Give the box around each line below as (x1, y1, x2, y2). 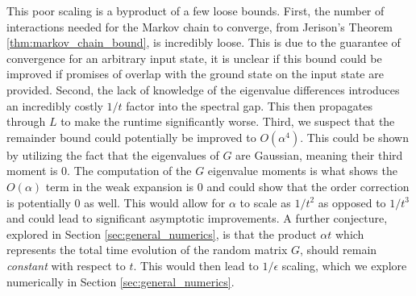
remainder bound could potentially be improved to (6, 128, 256, 145)
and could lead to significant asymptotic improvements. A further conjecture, (6, 210, 388, 227)
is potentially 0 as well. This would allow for (6, 194, 226, 211)
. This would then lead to (133, 256, 259, 273)
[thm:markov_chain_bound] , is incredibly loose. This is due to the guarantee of (6, 34, 401, 51)
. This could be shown (300, 128, 409, 145)
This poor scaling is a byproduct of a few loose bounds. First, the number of (6, 2, 385, 19)
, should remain (300, 241, 377, 258)
